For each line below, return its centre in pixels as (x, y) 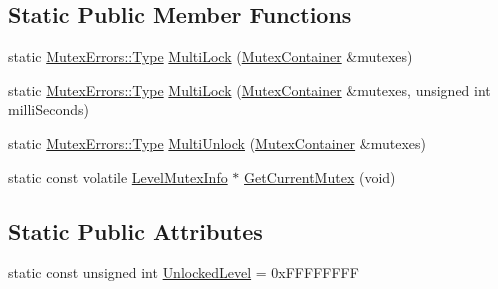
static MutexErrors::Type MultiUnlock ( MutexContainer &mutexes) (217, 142)
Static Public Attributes (135, 230)
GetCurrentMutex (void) (320, 176)
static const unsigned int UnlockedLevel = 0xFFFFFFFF (183, 272)
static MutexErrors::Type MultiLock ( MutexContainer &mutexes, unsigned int (249, 89)
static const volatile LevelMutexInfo (118, 176)
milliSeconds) (48, 109)
